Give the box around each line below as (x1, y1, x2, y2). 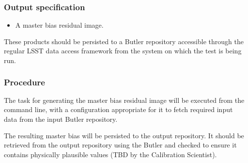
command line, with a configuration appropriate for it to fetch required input (4, 104, 233, 114)
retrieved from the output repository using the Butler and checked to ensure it (4, 140, 237, 150)
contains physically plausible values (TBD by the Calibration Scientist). (4, 149, 217, 159)
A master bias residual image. (15, 20, 104, 30)
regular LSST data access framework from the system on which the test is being (4, 46, 242, 56)
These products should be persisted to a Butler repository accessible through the (4, 36, 244, 46)
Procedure (4, 76, 45, 88)
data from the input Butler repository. (4, 114, 118, 124)
